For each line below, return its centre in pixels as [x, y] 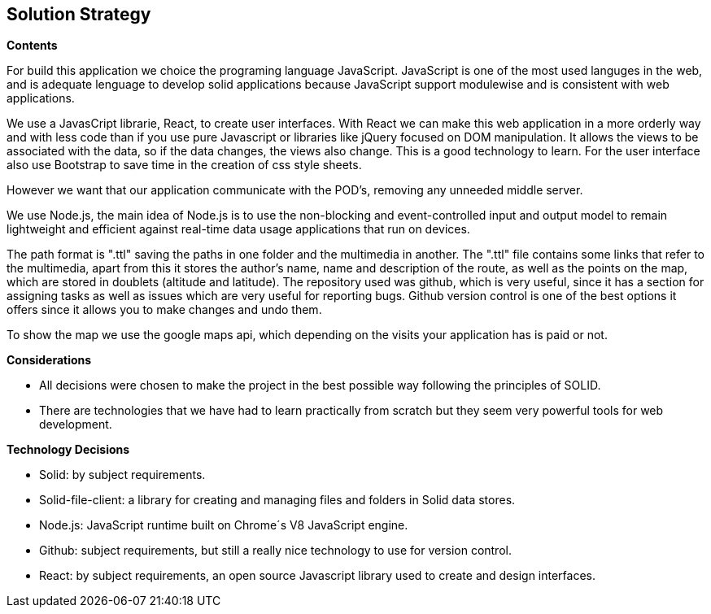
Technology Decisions [68, 450]
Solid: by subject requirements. [122, 475]
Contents [32, 46]
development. [76, 425]
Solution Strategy [79, 14]
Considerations [49, 360]
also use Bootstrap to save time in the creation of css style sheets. [184, 165]
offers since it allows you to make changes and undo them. [164, 310]
